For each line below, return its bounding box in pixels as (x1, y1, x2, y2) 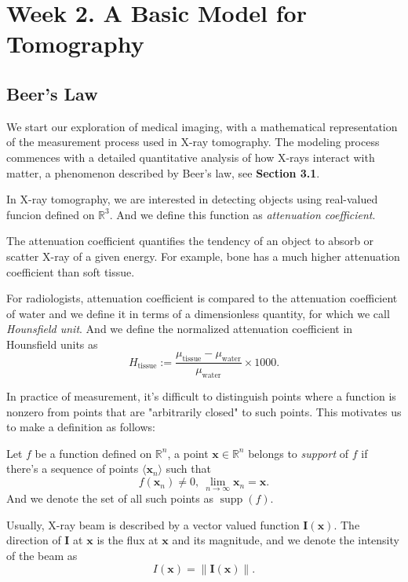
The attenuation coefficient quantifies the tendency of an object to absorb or (6, 232, 374, 249)
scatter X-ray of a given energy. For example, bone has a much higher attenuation (6, 247, 400, 264)
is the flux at (97, 532, 158, 548)
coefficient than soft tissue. (6, 263, 135, 280)
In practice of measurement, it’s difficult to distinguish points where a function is (6, 388, 396, 404)
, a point (167, 445, 209, 461)
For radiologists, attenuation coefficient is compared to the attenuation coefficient (6, 290, 398, 306)
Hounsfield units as (6, 335, 98, 352)
